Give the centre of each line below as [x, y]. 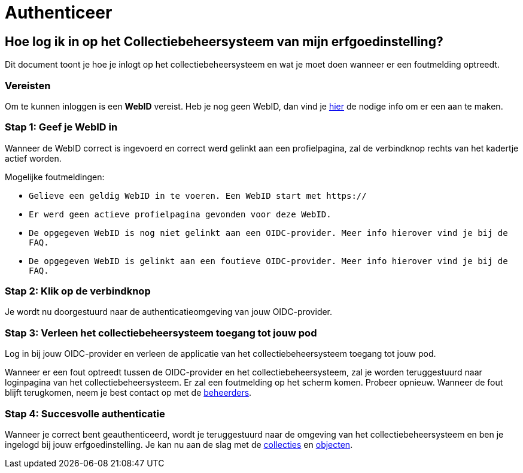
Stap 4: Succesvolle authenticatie [85, 413]
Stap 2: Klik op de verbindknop [78, 291]
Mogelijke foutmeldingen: [55, 177]
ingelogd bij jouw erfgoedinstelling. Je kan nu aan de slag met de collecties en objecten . [179, 444]
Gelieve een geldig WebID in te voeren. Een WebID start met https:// [198, 195]
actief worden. [33, 158]
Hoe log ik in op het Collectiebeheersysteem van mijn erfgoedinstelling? [224, 41]
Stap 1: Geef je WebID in [61, 127]
